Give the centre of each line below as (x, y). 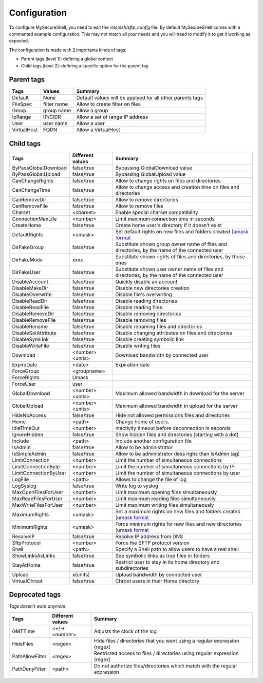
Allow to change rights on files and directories (168, 181)
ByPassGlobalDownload (39, 167)
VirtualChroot (27, 581)
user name (55, 124)
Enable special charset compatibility (157, 212)
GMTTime (23, 631)
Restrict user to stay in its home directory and (168, 562)
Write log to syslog (137, 486)
